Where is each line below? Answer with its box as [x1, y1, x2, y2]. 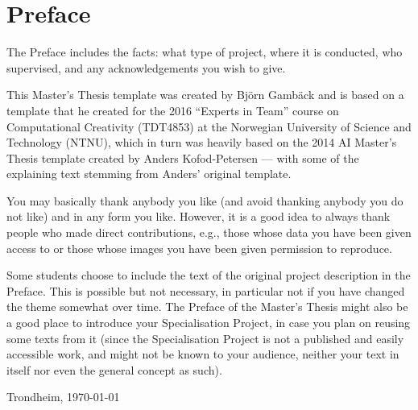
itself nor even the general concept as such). [6, 361, 222, 378]
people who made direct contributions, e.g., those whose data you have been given [6, 224, 412, 241]
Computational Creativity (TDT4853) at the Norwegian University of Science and [6, 118, 412, 135]
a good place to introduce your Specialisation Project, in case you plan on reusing [6, 314, 411, 331]
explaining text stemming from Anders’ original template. [6, 165, 292, 182]
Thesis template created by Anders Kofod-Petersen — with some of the [6, 149, 359, 166]
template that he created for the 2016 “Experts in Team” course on [6, 101, 339, 118]
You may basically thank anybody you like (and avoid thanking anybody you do [6, 192, 404, 209]
